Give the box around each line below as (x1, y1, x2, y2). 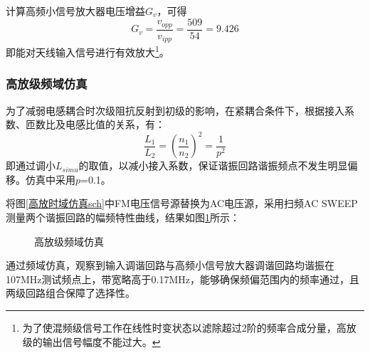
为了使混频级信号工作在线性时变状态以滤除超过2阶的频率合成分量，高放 (22, 320, 356, 335)
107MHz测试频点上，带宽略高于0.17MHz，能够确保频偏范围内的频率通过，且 (6, 271, 359, 286)
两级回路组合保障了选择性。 (6, 285, 135, 300)
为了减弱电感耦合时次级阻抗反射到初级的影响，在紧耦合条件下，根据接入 (6, 102, 344, 117)
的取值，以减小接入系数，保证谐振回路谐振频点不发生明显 (78, 158, 348, 173)
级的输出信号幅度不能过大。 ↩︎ (22, 334, 161, 349)
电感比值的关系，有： (65, 117, 165, 132)
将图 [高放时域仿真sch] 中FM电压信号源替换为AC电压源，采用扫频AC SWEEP (6, 196, 358, 211)
